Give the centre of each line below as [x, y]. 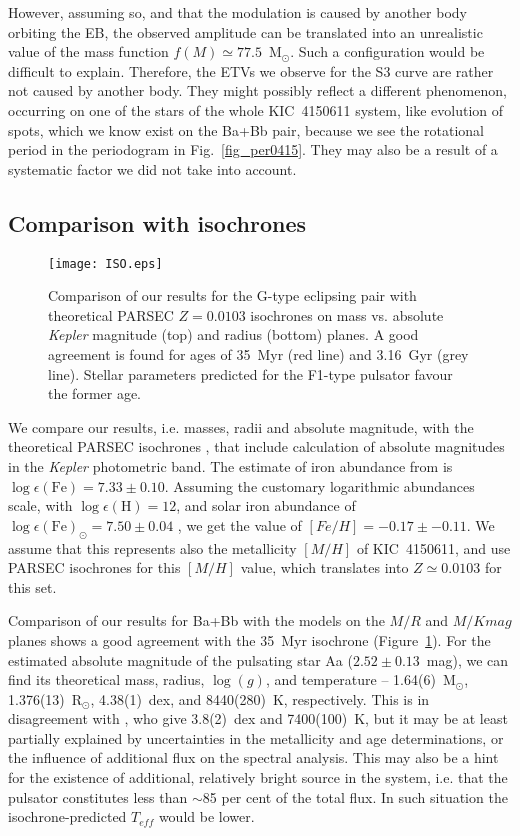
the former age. [95, 393]
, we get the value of [239, 524]
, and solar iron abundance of [266, 505]
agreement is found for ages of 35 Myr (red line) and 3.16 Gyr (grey [258, 353]
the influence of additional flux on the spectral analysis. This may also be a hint [253, 757]
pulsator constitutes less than [98, 796]
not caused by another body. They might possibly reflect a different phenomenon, [257, 90]
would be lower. [206, 816]
